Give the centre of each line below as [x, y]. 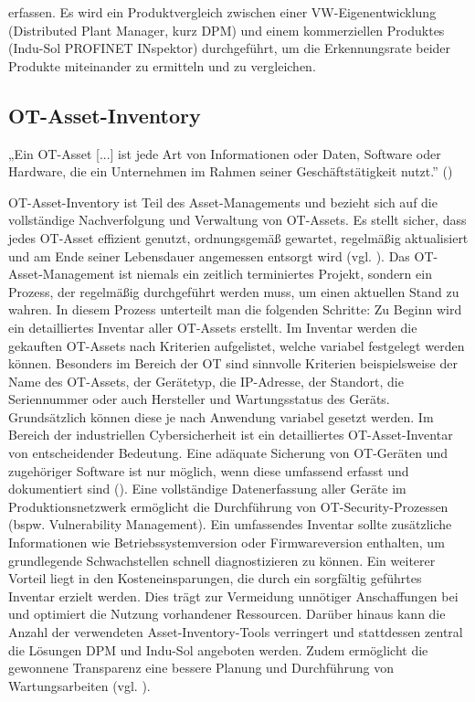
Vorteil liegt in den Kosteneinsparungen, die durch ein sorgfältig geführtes [215, 578]
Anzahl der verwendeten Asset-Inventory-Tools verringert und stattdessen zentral [236, 632]
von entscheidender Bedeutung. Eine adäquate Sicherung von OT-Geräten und [228, 453]
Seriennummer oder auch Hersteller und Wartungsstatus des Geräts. [199, 399]
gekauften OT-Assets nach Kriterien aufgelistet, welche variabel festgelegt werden [237, 345]
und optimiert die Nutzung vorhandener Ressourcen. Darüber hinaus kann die [227, 614]
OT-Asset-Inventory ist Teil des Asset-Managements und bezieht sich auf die [223, 202]
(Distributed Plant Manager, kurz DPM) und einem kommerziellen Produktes [227, 30]
